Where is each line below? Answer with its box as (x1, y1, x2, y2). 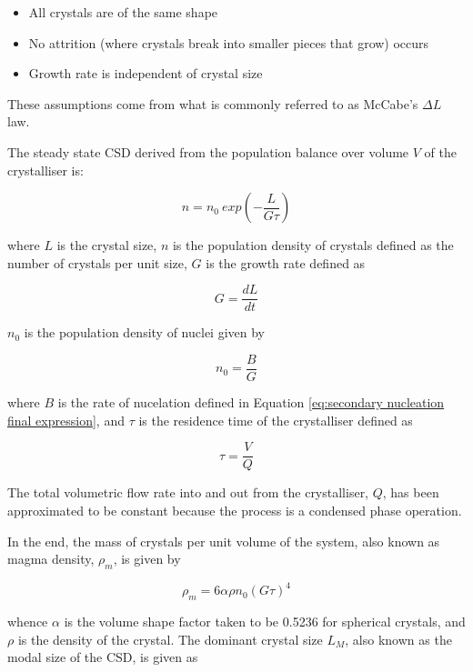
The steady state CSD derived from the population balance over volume (7, 142, 409, 161)
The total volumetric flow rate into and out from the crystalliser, (7, 483, 369, 502)
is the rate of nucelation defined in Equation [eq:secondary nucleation (57, 393, 445, 412)
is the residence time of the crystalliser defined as (138, 410, 413, 429)
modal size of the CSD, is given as (7, 647, 198, 667)
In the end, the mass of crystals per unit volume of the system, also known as (7, 531, 440, 550)
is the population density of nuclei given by (24, 323, 265, 342)
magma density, (7, 549, 95, 568)
